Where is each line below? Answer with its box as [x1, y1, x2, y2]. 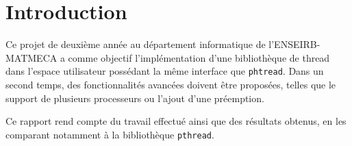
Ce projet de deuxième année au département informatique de [5, 37, 266, 51]
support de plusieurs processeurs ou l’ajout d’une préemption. [5, 90, 264, 105]
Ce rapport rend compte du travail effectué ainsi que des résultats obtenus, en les [5, 114, 347, 128]
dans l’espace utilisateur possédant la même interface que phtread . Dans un [5, 64, 324, 78]
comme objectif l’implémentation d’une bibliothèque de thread [68, 50, 330, 64]
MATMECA [5, 50, 58, 64]
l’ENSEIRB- [268, 37, 320, 51]
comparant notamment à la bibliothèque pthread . [5, 127, 214, 141]
